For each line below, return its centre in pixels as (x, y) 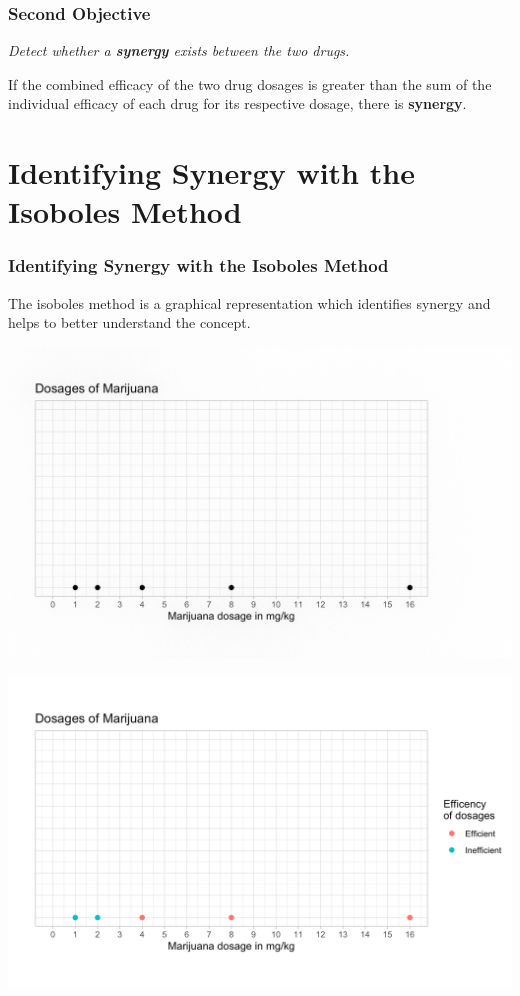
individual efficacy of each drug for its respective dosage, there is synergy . (237, 103)
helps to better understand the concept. (129, 322)
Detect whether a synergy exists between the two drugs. (179, 50)
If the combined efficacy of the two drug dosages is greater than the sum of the (250, 83)
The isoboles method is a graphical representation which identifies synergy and (249, 302)
